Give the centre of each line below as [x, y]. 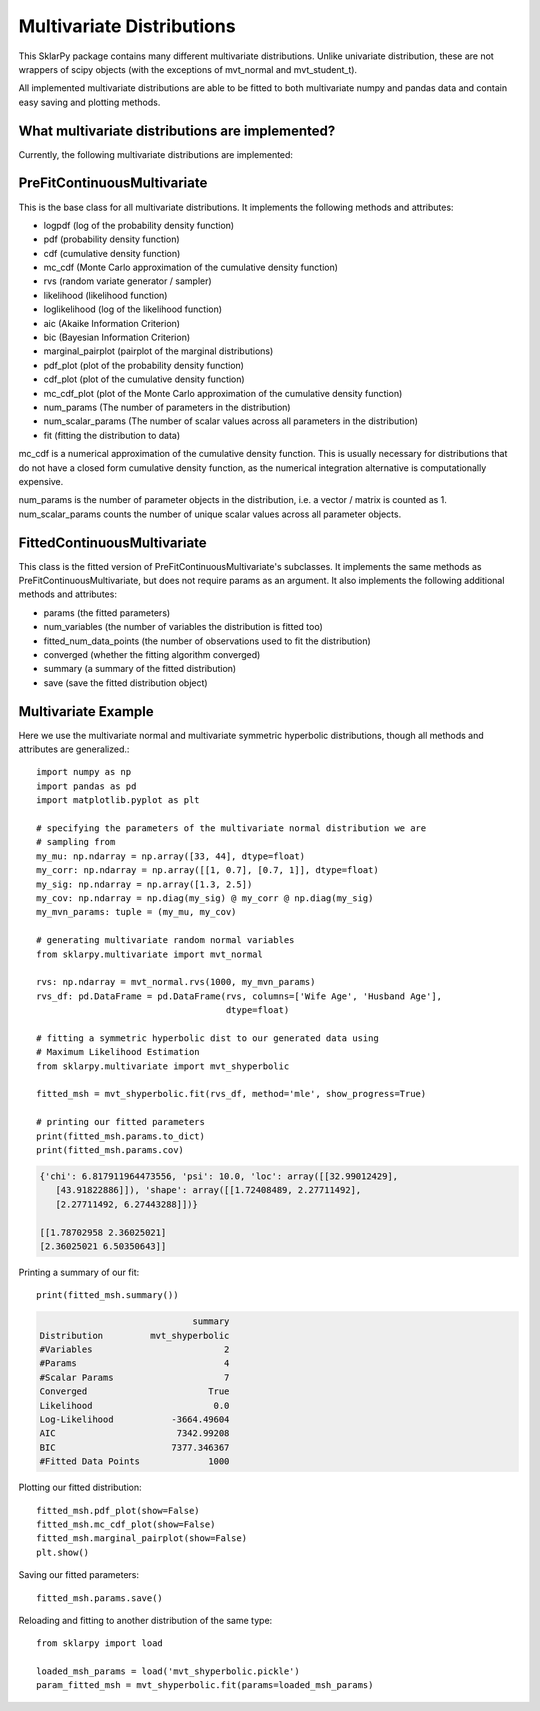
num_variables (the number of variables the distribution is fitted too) [183, 627]
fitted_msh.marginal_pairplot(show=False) [142, 1538]
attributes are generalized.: [74, 749]
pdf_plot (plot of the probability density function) [144, 365]
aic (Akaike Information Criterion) [111, 323]
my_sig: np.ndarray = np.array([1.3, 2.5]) [144, 884]
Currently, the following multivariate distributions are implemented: [156, 154]
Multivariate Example [86, 711]
